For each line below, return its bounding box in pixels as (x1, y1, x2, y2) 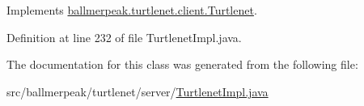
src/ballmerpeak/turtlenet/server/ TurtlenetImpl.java (6, 83, 269, 100)
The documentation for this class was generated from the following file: (6, 56, 358, 73)
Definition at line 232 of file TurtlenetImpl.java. (6, 28, 242, 45)
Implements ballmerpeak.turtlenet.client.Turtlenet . (6, 2, 257, 18)
